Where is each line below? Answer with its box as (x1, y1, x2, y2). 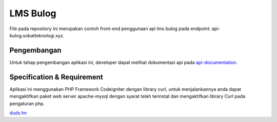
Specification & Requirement (9, 72, 103, 81)
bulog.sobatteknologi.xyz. (9, 32, 65, 38)
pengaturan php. (9, 100, 45, 107)
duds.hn (9, 110, 27, 116)
